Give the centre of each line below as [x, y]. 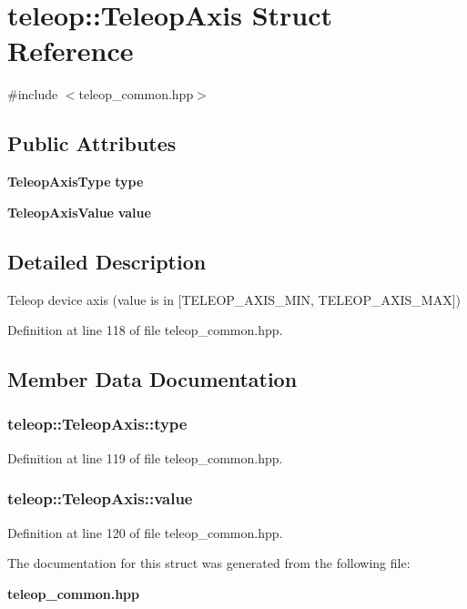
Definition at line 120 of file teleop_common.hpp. [145, 532]
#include [33, 94]
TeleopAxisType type [76, 182]
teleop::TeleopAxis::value [100, 498]
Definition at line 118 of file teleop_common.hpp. [145, 330]
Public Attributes [92, 143]
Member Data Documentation [152, 379]
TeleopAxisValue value [79, 212]
